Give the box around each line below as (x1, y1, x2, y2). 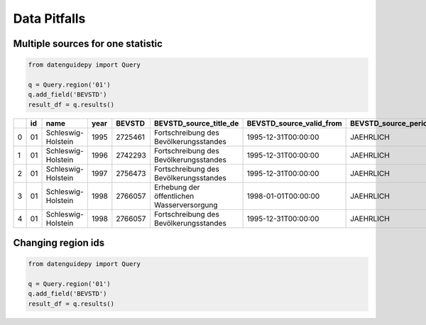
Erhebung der (153, 182, 200, 192)
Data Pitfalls (13, 11, 86, 26)
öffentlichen (153, 191, 195, 201)
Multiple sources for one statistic (13, 38, 163, 50)
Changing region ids (13, 237, 105, 249)
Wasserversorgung (153, 199, 218, 209)
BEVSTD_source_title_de (153, 118, 239, 128)
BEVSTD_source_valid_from (246, 118, 342, 128)
